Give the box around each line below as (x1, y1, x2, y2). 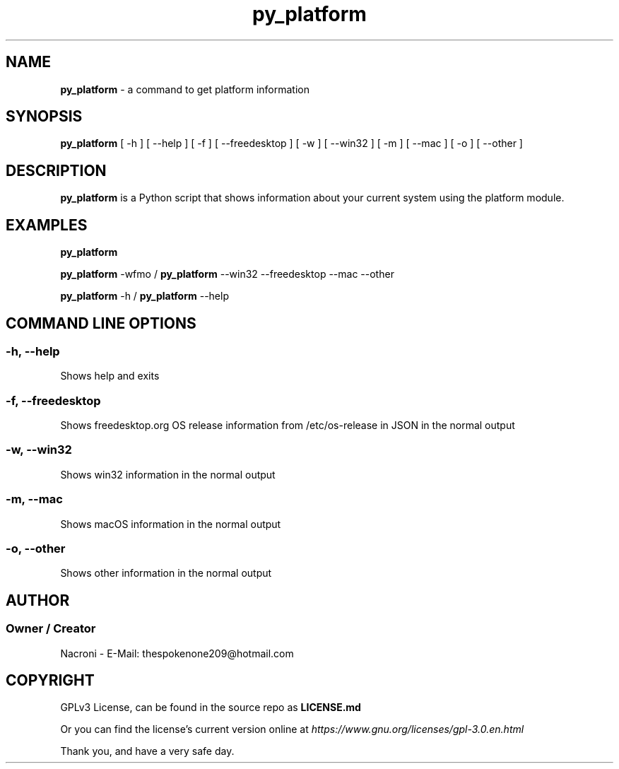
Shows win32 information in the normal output (60, 468, 276, 481)
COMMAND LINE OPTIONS (6, 314, 196, 332)
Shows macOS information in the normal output (60, 517, 281, 530)
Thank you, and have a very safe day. (60, 745, 235, 758)
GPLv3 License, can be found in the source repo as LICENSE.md (60, 701, 361, 714)
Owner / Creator (6, 621, 96, 636)
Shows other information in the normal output (60, 567, 272, 580)
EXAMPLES (6, 216, 88, 234)
